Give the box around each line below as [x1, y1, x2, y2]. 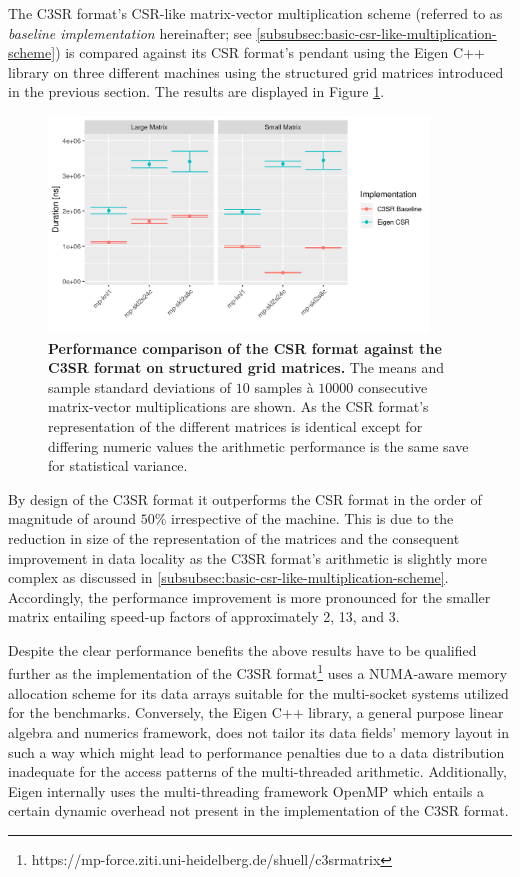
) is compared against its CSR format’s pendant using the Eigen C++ [55, 42, 485, 63]
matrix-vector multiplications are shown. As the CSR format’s [48, 396, 429, 417]
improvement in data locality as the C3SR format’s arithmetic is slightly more [8, 547, 487, 568]
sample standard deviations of [48, 376, 232, 397]
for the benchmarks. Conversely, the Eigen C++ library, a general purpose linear [8, 702, 504, 723]
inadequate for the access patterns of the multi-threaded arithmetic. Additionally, [8, 761, 507, 782]
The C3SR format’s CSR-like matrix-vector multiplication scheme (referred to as [8, 3, 503, 23]
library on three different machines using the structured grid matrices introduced [8, 61, 504, 82]
